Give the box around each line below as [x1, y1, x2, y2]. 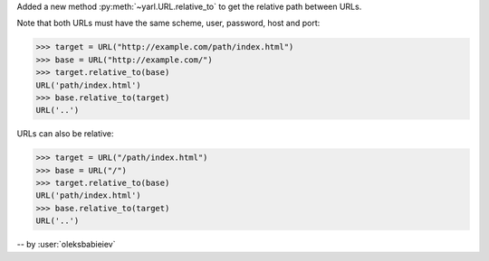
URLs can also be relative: [16, 128, 114, 139]
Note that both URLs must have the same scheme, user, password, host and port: [16, 18, 321, 29]
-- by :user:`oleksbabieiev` [16, 239, 116, 250]
